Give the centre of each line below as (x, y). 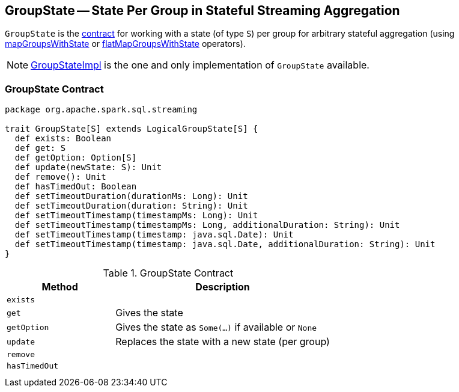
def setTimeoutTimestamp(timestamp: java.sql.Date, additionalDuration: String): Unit (225, 244)
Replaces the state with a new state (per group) (223, 342)
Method (60, 287)
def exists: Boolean (63, 139)
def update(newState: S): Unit (88, 167)
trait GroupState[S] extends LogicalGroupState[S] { (132, 129)
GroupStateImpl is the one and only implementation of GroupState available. (200, 65)
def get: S (40, 148)
